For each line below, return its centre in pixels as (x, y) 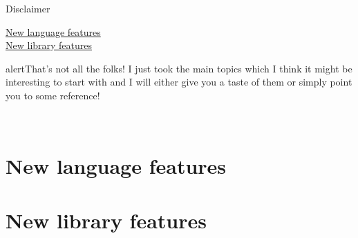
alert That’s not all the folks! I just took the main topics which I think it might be (179, 68)
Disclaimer (28, 8)
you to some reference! (53, 95)
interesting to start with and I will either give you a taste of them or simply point (179, 82)
